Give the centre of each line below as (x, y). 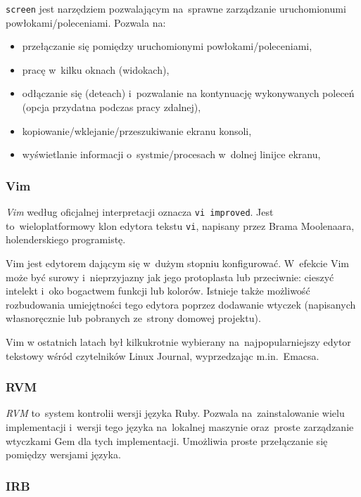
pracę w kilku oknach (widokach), (96, 69)
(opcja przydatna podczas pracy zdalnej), (112, 107)
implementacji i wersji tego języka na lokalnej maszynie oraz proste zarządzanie (180, 426)
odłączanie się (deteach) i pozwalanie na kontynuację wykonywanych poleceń (188, 93)
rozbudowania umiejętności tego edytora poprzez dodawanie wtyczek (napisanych (181, 304)
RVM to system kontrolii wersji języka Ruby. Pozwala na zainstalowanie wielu (175, 413)
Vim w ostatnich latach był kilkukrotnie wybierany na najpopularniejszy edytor (178, 341)
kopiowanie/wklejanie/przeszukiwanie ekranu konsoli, (137, 130)
